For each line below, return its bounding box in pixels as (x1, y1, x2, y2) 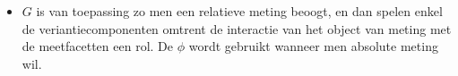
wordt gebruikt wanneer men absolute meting (188, 37, 438, 55)
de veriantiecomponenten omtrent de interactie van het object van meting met (22, 19, 452, 38)
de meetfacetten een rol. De (22, 37, 173, 55)
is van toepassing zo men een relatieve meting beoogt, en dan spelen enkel (36, 2, 443, 20)
